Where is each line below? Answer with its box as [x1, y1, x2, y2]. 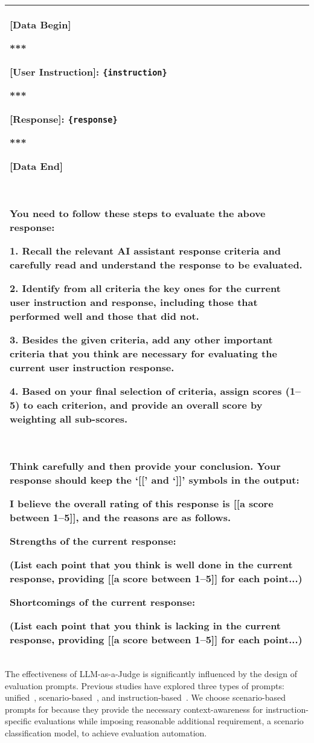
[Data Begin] [10, 18, 71, 31]
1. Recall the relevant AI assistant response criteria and [10, 244, 281, 258]
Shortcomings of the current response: [10, 595, 196, 609]
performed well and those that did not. [10, 309, 199, 323]
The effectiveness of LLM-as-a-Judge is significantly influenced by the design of [5, 667, 298, 680]
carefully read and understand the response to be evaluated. [10, 258, 303, 271]
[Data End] [10, 159, 63, 173]
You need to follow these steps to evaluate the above [10, 206, 266, 220]
